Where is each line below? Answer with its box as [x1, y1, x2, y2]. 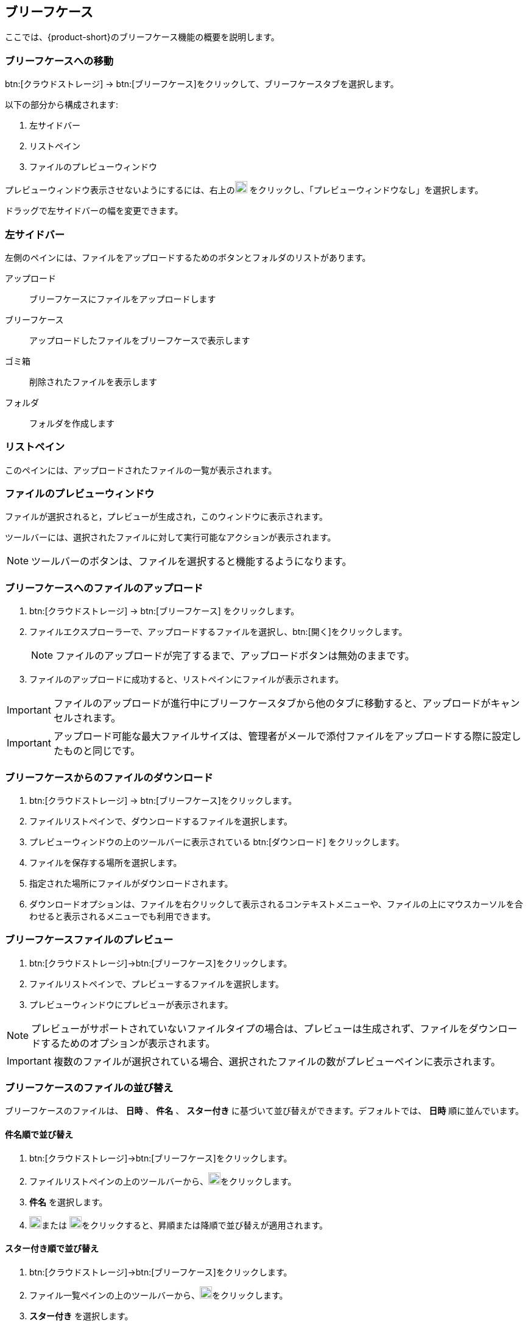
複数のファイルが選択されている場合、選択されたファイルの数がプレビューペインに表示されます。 [53, 1055, 501, 1068]
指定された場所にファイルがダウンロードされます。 [29, 877, 233, 888]
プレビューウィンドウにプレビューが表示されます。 [29, 999, 233, 1010]
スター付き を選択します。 [29, 1310, 133, 1321]
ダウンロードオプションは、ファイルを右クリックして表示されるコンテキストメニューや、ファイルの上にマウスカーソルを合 [29, 898, 523, 909]
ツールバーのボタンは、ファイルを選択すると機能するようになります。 [31, 555, 352, 568]
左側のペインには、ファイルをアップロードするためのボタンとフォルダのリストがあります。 [5, 252, 371, 263]
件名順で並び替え [5, 1129, 73, 1140]
